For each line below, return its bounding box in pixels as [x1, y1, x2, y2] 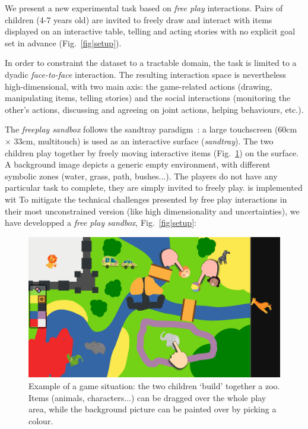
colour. [28, 414, 53, 427]
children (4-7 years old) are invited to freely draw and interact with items [5, 13, 272, 26]
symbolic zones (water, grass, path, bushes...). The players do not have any [5, 169, 278, 182]
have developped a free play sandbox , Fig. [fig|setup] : [5, 216, 196, 229]
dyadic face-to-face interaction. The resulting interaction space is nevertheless [5, 68, 287, 80]
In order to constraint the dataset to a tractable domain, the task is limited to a [5, 56, 297, 69]
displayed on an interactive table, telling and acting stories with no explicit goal [5, 25, 296, 37]
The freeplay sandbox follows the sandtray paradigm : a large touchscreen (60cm [5, 123, 297, 135]
